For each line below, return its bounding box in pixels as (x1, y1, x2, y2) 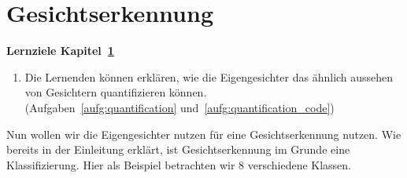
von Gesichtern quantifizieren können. (24, 84, 207, 100)
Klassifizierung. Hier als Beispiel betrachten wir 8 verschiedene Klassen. (6, 156, 352, 173)
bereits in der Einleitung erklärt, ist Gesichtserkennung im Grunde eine (6, 141, 350, 158)
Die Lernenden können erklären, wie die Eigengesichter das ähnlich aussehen (24, 68, 394, 85)
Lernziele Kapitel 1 (6, 42, 114, 59)
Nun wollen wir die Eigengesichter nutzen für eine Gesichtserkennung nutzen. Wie (6, 125, 401, 142)
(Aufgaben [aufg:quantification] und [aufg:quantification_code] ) (24, 99, 335, 115)
